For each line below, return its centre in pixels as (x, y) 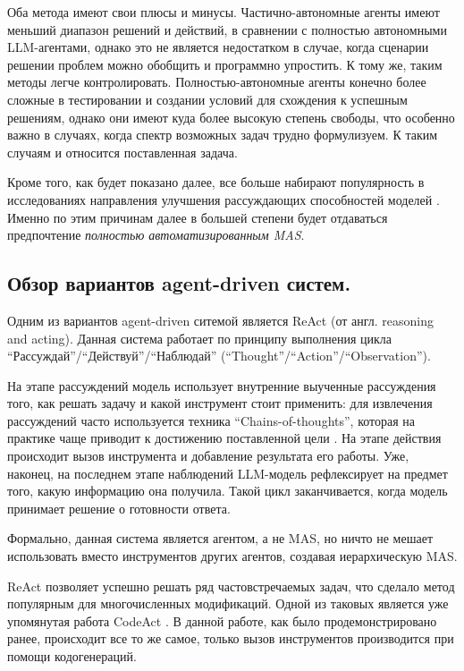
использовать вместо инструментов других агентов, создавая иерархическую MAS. (232, 556)
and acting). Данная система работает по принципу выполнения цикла (200, 338)
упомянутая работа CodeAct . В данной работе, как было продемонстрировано (222, 620)
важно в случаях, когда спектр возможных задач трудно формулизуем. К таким (223, 135)
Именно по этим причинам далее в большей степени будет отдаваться (198, 217)
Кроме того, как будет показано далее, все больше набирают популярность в (216, 182)
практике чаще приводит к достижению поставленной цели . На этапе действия (224, 438)
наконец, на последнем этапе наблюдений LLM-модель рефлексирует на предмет (228, 473)
